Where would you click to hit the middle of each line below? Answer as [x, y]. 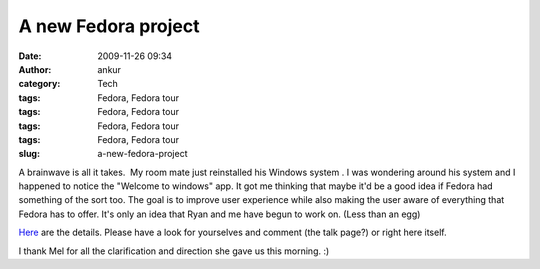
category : [39, 84]
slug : [29, 154]
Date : [30, 56]
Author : [35, 69]
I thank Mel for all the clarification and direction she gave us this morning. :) [174, 251]
